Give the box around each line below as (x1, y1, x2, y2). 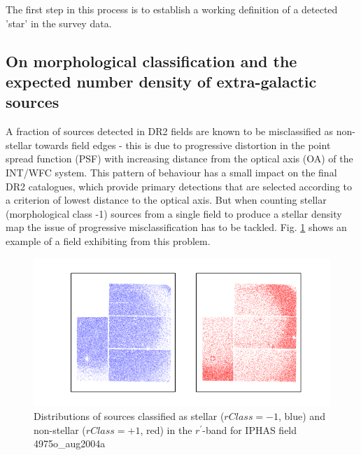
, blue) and (278, 409, 325, 423)
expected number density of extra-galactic (6, 70, 317, 92)
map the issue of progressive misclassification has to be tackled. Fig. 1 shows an (6, 220, 347, 234)
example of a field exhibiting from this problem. (6, 233, 211, 248)
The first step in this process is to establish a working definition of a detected (6, 2, 338, 16)
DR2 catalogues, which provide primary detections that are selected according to (6, 178, 353, 193)
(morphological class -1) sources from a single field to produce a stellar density (6, 206, 342, 220)
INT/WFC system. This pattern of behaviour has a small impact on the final (6, 164, 337, 179)
